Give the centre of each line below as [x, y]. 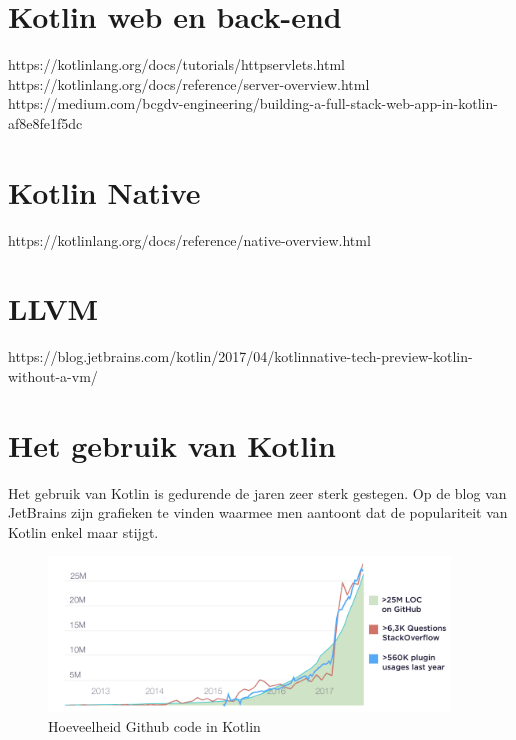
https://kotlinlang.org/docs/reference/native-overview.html [189, 239]
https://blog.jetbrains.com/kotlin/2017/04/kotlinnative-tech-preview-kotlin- [240, 356]
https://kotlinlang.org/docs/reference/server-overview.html [189, 83]
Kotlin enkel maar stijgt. [83, 531]
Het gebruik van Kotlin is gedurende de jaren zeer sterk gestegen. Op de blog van [257, 492]
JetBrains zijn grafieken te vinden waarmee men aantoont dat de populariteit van [258, 512]
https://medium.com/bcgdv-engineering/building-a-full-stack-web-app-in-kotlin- [253, 103]
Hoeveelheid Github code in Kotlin [154, 725]
